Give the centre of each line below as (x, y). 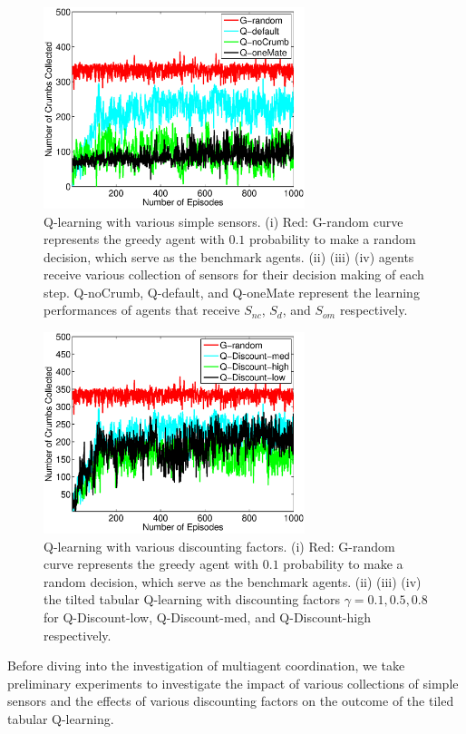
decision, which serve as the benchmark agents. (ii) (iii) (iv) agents (229, 256)
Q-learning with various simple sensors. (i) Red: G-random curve (223, 221)
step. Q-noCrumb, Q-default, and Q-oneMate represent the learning (232, 292)
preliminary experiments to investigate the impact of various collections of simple (233, 683)
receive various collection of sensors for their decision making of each (234, 274)
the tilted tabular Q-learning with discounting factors (192, 599)
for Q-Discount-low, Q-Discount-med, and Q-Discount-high (207, 617)
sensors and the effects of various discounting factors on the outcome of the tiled (231, 701)
